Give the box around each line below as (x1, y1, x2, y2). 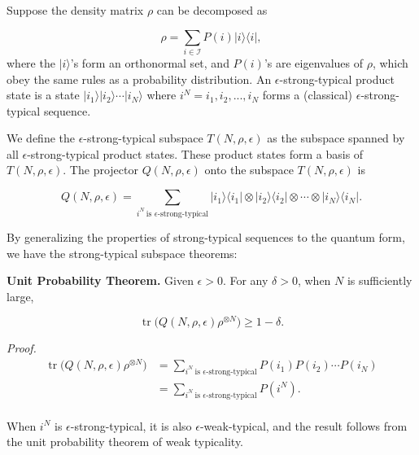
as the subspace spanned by (267, 129, 405, 147)
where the (7, 54, 55, 71)
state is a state (7, 86, 80, 103)
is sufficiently (347, 272, 412, 289)
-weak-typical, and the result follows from (199, 417, 408, 434)
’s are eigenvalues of (264, 54, 364, 71)
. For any (222, 272, 268, 289)
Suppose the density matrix (7, 2, 144, 18)
